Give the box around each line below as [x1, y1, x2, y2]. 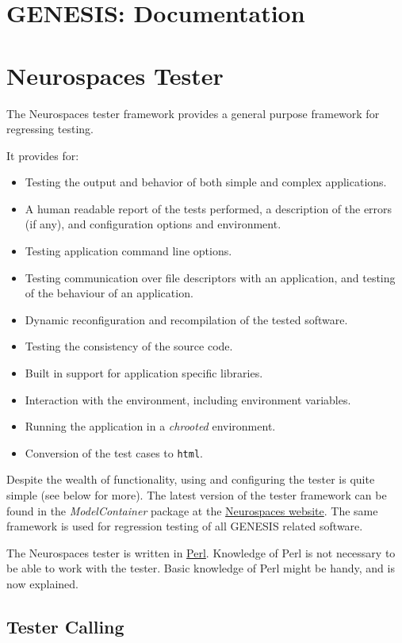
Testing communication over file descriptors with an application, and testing [25, 269, 396, 285]
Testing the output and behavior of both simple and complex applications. [25, 174, 387, 190]
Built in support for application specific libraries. [25, 365, 263, 381]
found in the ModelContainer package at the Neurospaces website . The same [6, 502, 378, 519]
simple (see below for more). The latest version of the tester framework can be [6, 487, 387, 503]
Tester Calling [6, 614, 124, 639]
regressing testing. [6, 121, 94, 137]
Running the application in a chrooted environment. [25, 418, 276, 434]
